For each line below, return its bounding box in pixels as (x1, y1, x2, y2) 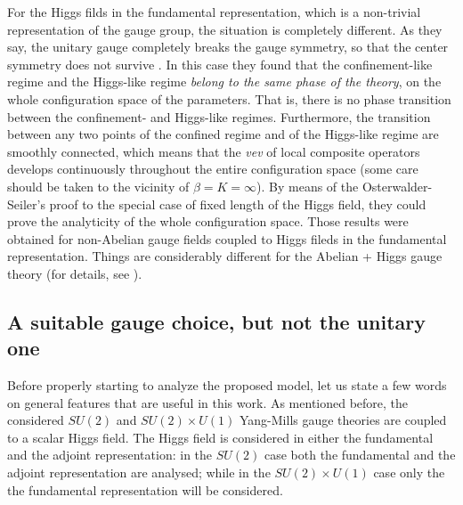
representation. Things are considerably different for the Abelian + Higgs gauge (7, 247, 443, 265)
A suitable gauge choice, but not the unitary (7, 307, 426, 335)
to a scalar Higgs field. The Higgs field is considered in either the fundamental (7, 428, 434, 446)
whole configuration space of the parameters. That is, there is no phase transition (7, 89, 451, 108)
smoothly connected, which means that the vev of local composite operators (7, 142, 420, 160)
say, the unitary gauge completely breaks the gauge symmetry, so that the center (7, 37, 449, 56)
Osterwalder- (361, 176, 433, 195)
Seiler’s (7, 194, 45, 213)
